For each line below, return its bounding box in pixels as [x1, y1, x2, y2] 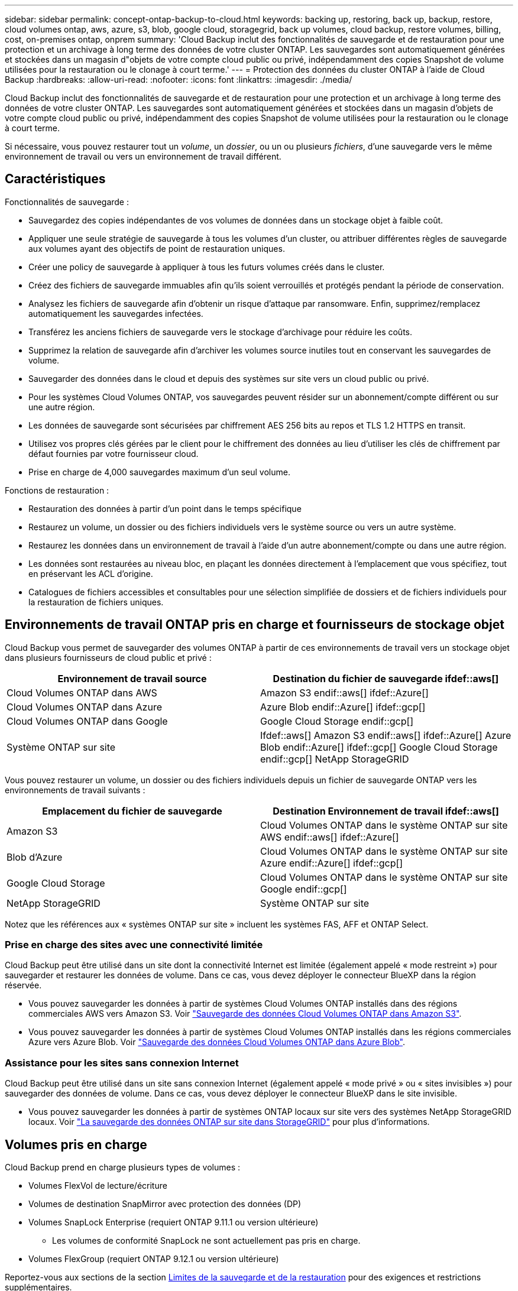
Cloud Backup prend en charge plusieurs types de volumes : [5, 1162, 241, 1173]
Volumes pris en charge [5, 1137, 147, 1152]
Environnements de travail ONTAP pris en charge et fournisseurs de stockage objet [5, 617, 504, 632]
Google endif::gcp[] [260, 883, 347, 895]
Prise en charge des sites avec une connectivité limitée [5, 939, 263, 951]
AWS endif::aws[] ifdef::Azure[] [260, 831, 399, 843]
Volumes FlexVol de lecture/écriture [28, 1180, 167, 1191]
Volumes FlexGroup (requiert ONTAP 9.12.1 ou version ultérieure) [28, 1254, 279, 1264]
